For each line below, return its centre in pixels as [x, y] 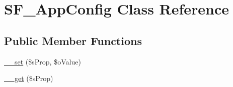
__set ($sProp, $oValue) [43, 61]
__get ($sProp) [29, 78]
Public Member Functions [73, 40]
